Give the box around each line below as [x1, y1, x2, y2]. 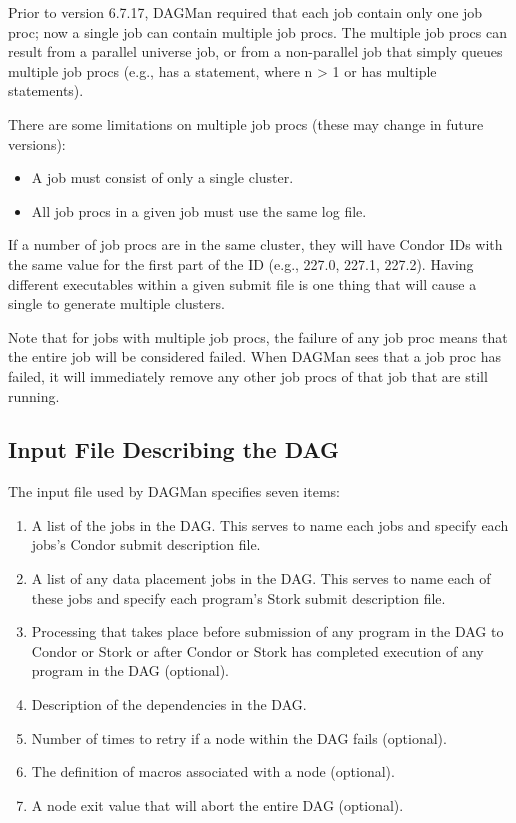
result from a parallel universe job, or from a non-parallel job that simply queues [8, 41, 503, 62]
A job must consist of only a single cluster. [31, 167, 294, 188]
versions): [8, 133, 66, 154]
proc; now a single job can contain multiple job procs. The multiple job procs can [8, 21, 507, 42]
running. [8, 385, 60, 406]
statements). [8, 80, 84, 101]
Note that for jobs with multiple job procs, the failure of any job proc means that [8, 326, 508, 347]
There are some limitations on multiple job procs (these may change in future [8, 113, 484, 134]
